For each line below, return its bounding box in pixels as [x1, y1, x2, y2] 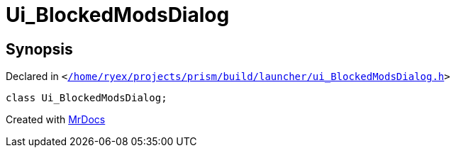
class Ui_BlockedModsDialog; [6, 92, 167, 104]
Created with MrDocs [6, 113, 106, 126]
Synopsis [6, 40, 73, 58]
